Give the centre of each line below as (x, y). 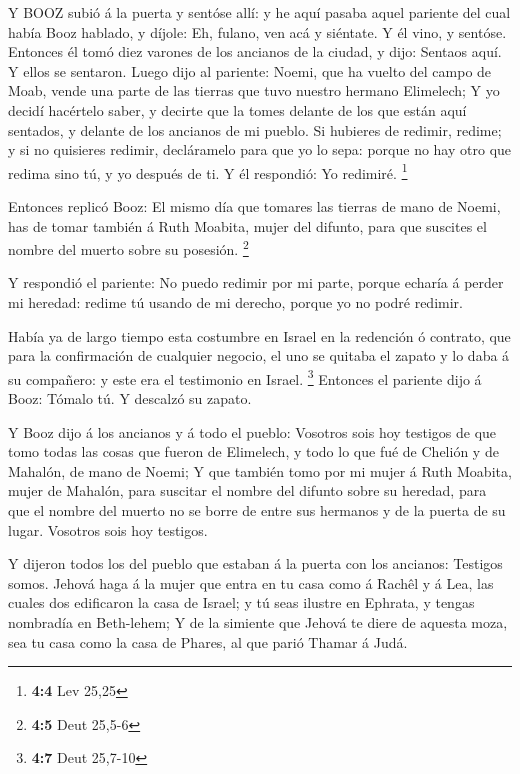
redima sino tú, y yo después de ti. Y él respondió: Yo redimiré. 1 (208, 171)
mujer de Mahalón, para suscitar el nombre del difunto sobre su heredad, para (247, 490)
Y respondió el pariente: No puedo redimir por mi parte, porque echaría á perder (256, 282)
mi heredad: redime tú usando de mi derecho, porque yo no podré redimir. (235, 302)
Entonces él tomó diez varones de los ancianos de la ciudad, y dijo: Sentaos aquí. (255, 51)
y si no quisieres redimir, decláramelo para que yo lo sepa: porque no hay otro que (260, 149)
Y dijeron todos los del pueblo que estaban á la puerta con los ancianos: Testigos (255, 563)
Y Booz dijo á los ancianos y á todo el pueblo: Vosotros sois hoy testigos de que (252, 431)
